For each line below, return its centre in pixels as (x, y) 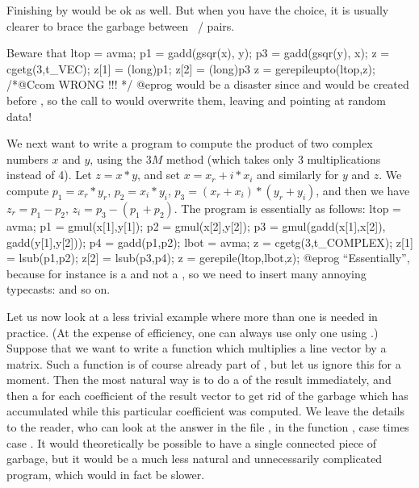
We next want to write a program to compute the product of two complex (190, 143)
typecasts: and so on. (59, 289)
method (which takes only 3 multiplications (273, 158)
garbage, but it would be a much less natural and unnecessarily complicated (195, 459)
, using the (116, 158)
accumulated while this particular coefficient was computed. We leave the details (205, 411)
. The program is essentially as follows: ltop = (288, 208)
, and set (159, 175)
